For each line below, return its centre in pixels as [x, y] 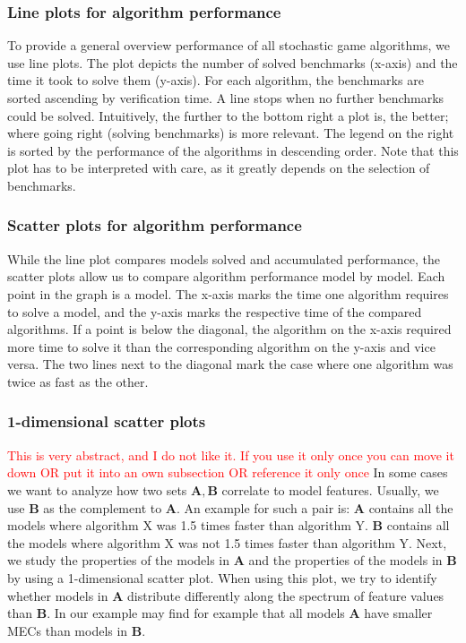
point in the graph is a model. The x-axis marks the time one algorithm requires [228, 293]
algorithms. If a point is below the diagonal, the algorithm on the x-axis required [229, 329]
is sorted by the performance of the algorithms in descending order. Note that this [233, 150]
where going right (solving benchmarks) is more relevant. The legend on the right [231, 133]
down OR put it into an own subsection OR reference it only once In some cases [228, 472]
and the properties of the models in [345, 560]
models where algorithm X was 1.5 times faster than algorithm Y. [188, 525]
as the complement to [103, 507]
